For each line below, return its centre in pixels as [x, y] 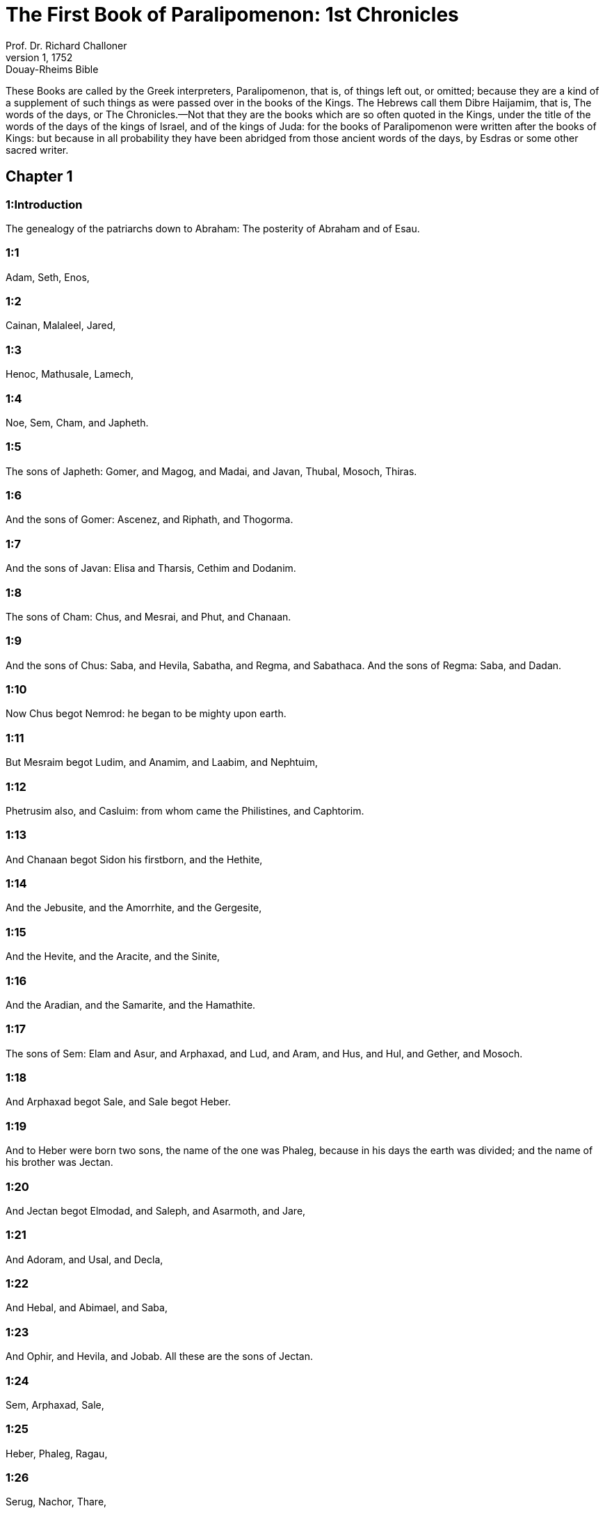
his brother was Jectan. [59, 1162]
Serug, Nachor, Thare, [56, 1502]
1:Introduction [44, 204]
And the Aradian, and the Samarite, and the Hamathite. [131, 1004]
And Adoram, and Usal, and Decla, [84, 1259]
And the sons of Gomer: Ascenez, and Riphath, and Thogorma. [150, 520]
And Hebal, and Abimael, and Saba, [87, 1308]
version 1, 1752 [39, 57]
